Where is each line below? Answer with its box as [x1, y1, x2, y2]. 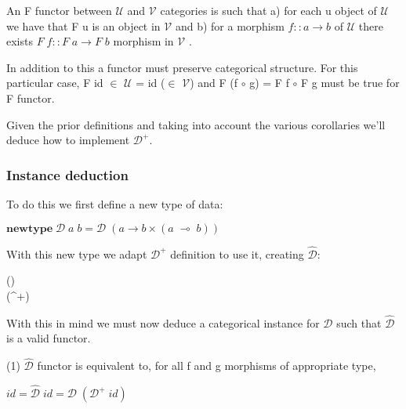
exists [6, 33, 33, 49]
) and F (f [190, 74, 238, 91]
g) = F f [249, 74, 289, 91]
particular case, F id [6, 74, 103, 91]
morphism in [113, 33, 174, 49]
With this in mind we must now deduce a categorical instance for [6, 314, 320, 331]
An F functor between [6, 2, 112, 18]
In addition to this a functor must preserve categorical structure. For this [6, 59, 358, 75]
